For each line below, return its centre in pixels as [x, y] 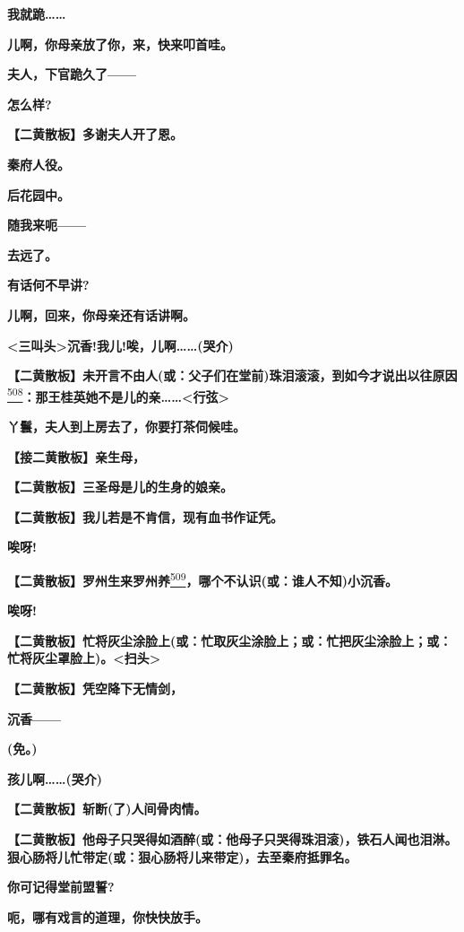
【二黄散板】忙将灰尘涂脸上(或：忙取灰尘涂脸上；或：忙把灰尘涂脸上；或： [230, 640]
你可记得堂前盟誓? [61, 887]
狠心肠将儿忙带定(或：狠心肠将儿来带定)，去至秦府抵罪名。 [182, 856]
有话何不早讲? [48, 285]
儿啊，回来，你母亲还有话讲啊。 [101, 314]
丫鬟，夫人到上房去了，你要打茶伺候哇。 [126, 426]
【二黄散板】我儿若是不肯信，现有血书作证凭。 [145, 516]
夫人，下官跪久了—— [72, 74]
